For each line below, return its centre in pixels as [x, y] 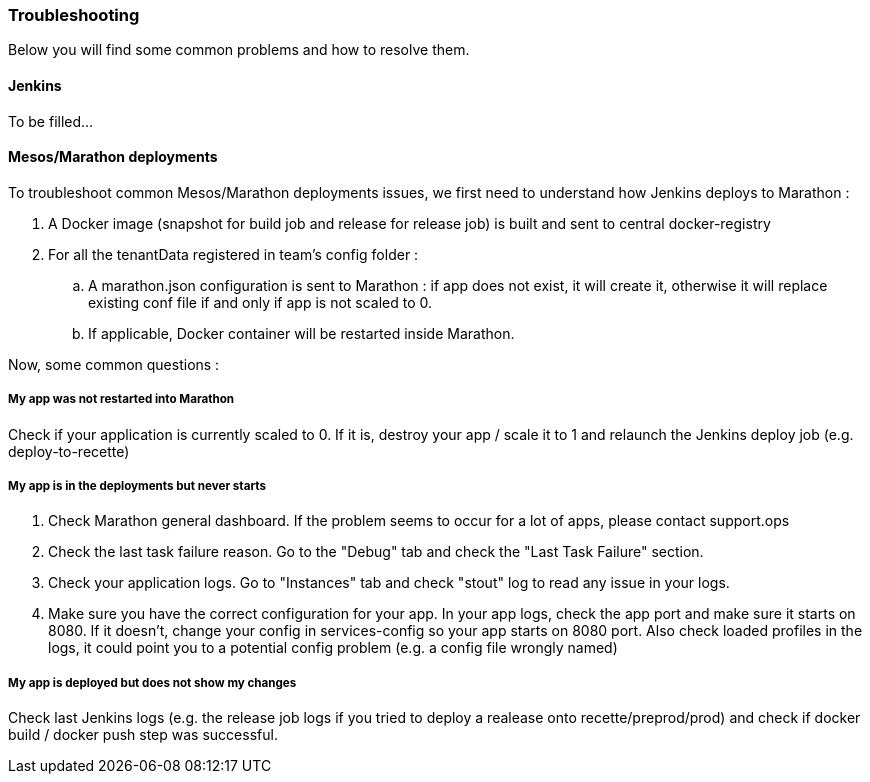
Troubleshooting [74, 15]
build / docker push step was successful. [143, 735]
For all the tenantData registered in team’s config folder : [233, 254]
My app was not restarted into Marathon [121, 399]
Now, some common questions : [114, 364]
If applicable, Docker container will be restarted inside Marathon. [301, 333]
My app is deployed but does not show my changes [152, 682]
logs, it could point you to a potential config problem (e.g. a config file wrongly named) [333, 648]
